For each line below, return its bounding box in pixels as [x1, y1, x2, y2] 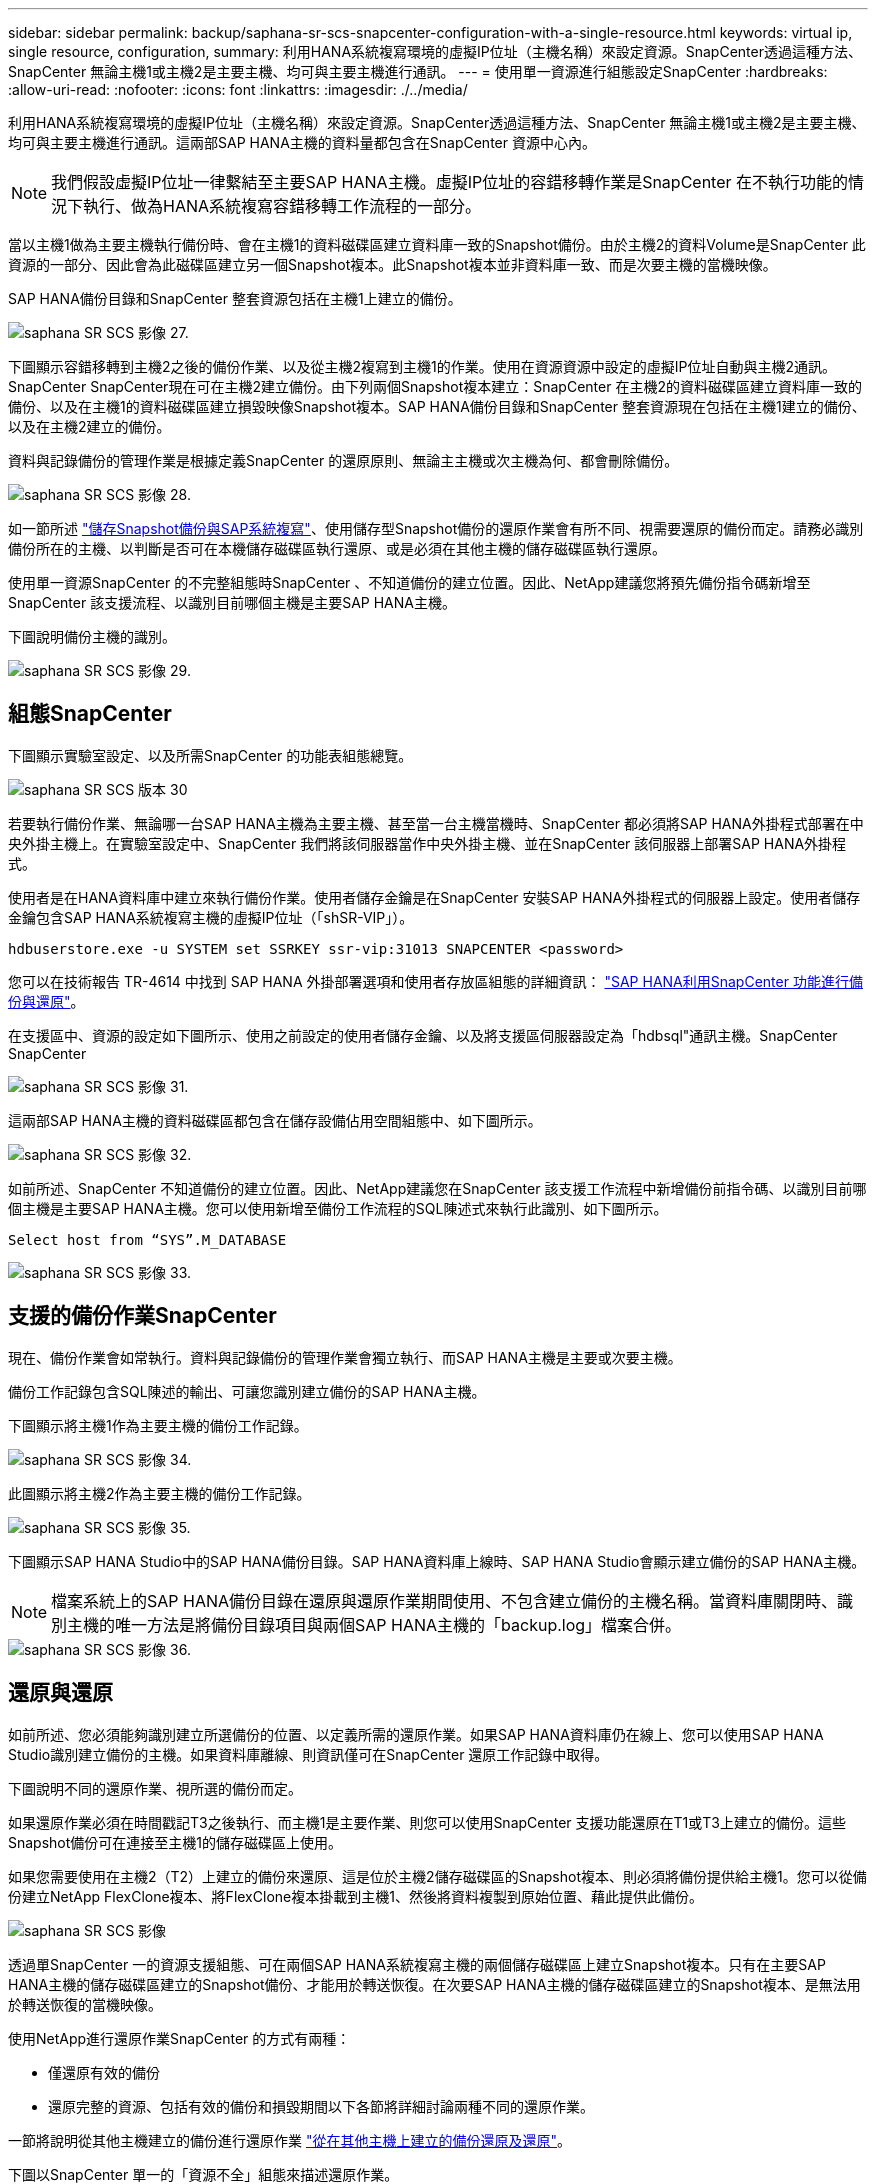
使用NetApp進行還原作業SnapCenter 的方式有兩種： [8, 2029, 351, 2047]
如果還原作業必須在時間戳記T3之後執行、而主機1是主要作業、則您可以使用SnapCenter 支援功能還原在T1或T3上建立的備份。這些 [8, 1813, 846, 1831]
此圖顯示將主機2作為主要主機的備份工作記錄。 [8, 1484, 311, 1502]
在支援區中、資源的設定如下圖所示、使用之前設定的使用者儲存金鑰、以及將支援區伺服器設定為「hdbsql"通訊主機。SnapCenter [8, 1026, 838, 1044]
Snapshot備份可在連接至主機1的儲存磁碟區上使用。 [8, 1833, 343, 1851]
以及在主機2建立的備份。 [8, 418, 171, 435]
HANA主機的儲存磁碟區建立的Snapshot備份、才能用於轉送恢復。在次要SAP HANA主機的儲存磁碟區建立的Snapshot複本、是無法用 [8, 1975, 861, 1993]
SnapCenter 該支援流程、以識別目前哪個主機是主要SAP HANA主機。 [8, 594, 456, 611]
